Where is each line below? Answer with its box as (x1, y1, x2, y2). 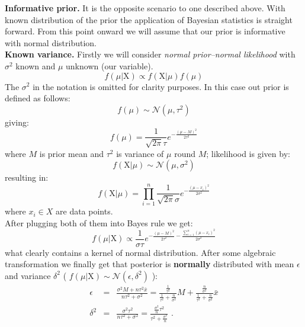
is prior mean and (39, 147, 104, 159)
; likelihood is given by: (206, 147, 290, 159)
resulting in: (5, 171, 49, 184)
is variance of (116, 147, 164, 159)
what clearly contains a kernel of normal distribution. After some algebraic (5, 246, 276, 258)
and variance (5, 269, 51, 281)
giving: (5, 116, 29, 128)
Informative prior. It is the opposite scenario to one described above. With (5, 2, 285, 14)
